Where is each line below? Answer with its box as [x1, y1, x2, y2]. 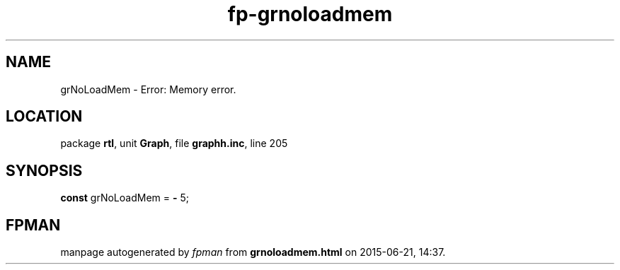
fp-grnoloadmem [227, 2, 393, 26]
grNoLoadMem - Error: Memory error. [60, 83, 236, 95]
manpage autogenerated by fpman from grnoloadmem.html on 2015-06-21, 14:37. [60, 246, 446, 259]
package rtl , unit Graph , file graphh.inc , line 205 [60, 137, 288, 150]
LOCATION [6, 107, 83, 126]
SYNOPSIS [6, 161, 83, 180]
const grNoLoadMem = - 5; [60, 192, 189, 204]
